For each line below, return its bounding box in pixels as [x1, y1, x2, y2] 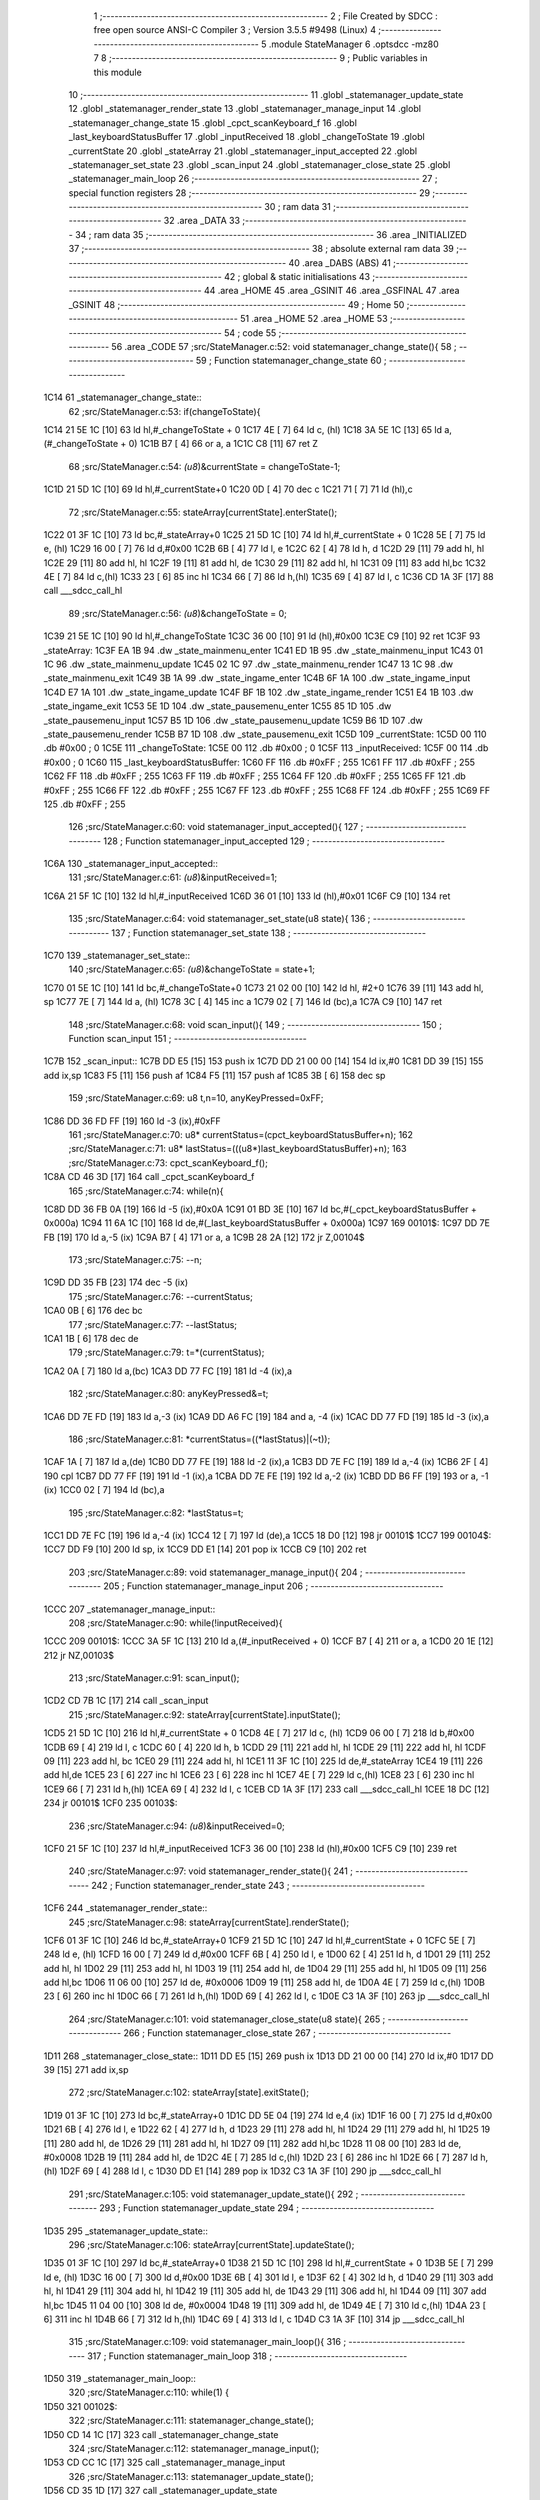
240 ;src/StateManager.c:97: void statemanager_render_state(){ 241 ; [68, 1865, 354, 1877]
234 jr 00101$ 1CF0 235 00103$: [43, 1797, 178, 1809]
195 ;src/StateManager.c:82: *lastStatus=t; [68, 1506, 244, 1519]
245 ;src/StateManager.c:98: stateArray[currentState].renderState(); [68, 1916, 350, 1928]
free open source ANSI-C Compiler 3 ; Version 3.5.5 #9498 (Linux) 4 [93, 24, 377, 36]
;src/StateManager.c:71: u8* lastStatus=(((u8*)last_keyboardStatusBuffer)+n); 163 [68, 1143, 407, 1155]
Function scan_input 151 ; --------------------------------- [68, 1033, 307, 1044]
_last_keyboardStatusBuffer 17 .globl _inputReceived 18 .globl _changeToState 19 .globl [68, 131, 425, 143]
